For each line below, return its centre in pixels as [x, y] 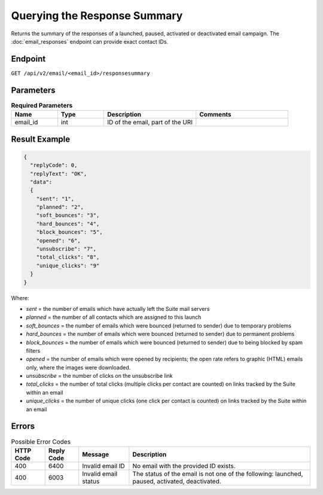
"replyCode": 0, [54, 165]
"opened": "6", [58, 240]
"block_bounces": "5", [69, 232]
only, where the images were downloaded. [78, 367]
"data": [41, 182]
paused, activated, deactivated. [177, 481]
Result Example [41, 139]
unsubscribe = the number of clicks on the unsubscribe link [99, 376]
